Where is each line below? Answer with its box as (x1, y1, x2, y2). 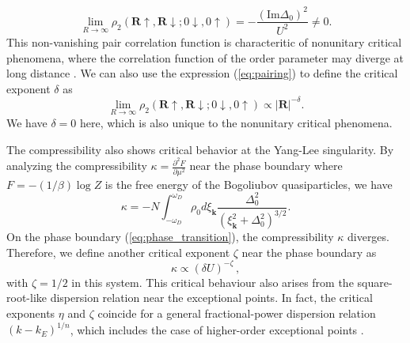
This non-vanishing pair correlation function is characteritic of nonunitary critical (6, 33, 402, 50)
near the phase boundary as (241, 243, 377, 260)
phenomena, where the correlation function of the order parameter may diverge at (6, 49, 404, 66)
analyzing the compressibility (6, 157, 147, 174)
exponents (6, 304, 55, 321)
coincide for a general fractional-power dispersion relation (97, 304, 376, 321)
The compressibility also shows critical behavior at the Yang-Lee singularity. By (6, 141, 394, 157)
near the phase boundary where (189, 157, 343, 174)
